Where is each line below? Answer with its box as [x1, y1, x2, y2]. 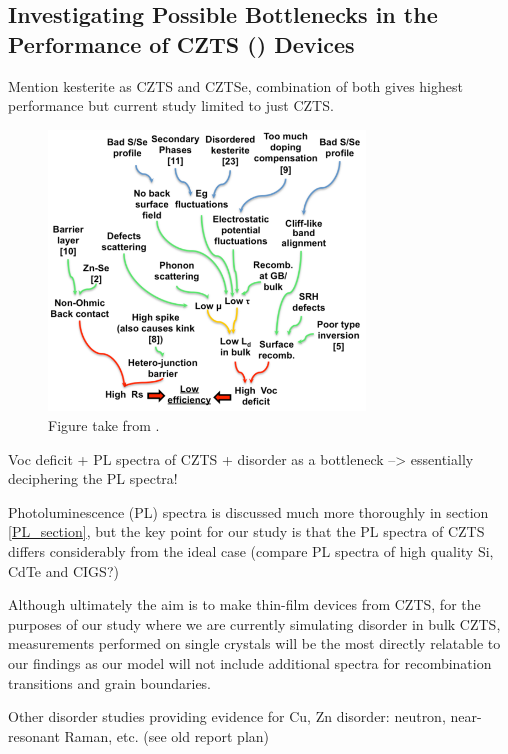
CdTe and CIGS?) [8, 560, 119, 581]
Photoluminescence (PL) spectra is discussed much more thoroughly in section [8, 501, 489, 522]
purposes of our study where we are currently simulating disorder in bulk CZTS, [8, 613, 501, 634]
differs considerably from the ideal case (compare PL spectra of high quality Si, [8, 540, 494, 561]
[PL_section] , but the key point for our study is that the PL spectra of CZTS [8, 521, 485, 542]
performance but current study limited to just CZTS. [8, 95, 334, 116]
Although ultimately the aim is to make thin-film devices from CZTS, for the [8, 594, 481, 615]
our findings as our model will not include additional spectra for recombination [8, 652, 492, 673]
